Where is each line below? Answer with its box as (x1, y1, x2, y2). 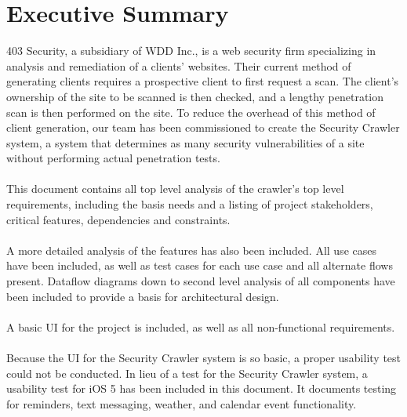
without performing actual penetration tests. (6, 150, 220, 166)
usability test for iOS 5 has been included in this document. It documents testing (6, 380, 397, 397)
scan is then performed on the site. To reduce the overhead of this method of (6, 103, 376, 120)
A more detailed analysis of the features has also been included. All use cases (6, 241, 376, 258)
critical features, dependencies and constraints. (6, 211, 231, 227)
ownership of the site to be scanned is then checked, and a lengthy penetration (6, 88, 384, 104)
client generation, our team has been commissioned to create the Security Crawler (6, 119, 400, 136)
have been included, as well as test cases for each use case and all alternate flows (6, 257, 393, 274)
